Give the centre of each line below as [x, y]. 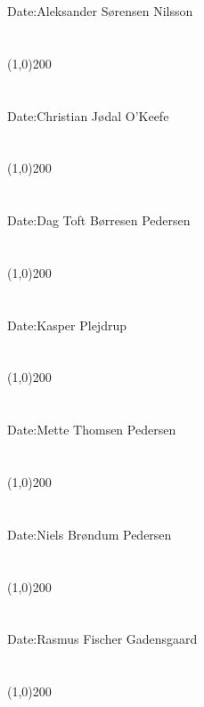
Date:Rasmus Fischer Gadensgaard [102, 639]
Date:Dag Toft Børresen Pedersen [99, 220]
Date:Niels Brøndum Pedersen [90, 534]
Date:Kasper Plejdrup [67, 325]
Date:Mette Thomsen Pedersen [92, 430]
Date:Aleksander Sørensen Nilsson [100, 11]
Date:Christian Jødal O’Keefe [88, 115]
